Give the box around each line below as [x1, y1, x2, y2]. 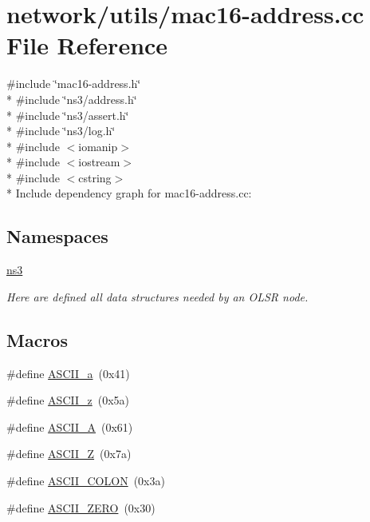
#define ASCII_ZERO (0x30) [6, 499, 155, 516]
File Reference [6, 29, 168, 62]
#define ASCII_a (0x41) [6, 365, 130, 381]
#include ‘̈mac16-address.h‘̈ [6, 75, 141, 92]
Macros [6, 327, 68, 352]
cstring [78, 169, 112, 185]
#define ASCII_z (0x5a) [6, 392, 130, 408]
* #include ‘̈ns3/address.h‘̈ [6, 90, 137, 107]
